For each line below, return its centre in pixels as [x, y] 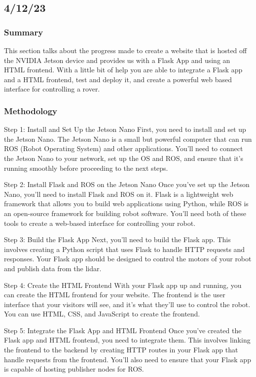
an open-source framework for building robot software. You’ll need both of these [125, 213]
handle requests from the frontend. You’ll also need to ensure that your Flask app [128, 359]
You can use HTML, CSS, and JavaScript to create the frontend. [102, 314]
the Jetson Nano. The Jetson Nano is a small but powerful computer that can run [128, 139]
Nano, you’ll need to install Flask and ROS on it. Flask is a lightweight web [119, 194]
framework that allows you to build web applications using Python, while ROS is [126, 204]
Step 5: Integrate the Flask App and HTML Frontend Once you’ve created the [123, 330]
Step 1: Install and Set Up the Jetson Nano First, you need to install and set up [125, 129]
